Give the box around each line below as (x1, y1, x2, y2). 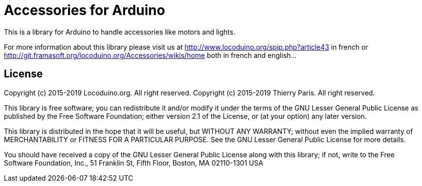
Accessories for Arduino (4, 2, 165, 19)
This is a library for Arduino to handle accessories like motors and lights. (4, 27, 236, 36)
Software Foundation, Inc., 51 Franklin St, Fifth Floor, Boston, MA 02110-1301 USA (4, 158, 263, 167)
